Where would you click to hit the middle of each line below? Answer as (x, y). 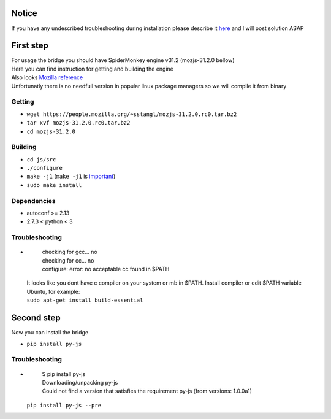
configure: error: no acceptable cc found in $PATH (106, 269)
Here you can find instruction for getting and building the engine (93, 69)
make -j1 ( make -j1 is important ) (71, 176)
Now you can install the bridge (50, 333)
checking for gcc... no (70, 252)
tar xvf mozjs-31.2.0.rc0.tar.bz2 (78, 123)
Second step (36, 318)
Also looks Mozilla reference (47, 77)
